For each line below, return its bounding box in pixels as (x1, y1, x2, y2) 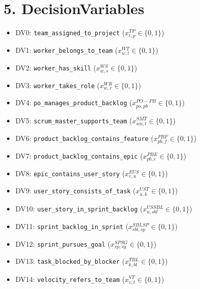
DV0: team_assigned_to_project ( (15, 27, 125, 38)
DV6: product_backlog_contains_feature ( (15, 132, 154, 143)
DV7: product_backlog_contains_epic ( (15, 150, 143, 161)
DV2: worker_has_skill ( (15, 62, 96, 73)
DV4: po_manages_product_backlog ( (15, 97, 132, 108)
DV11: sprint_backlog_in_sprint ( (15, 221, 129, 231)
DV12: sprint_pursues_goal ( (15, 238, 111, 249)
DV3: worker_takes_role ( (15, 80, 100, 90)
